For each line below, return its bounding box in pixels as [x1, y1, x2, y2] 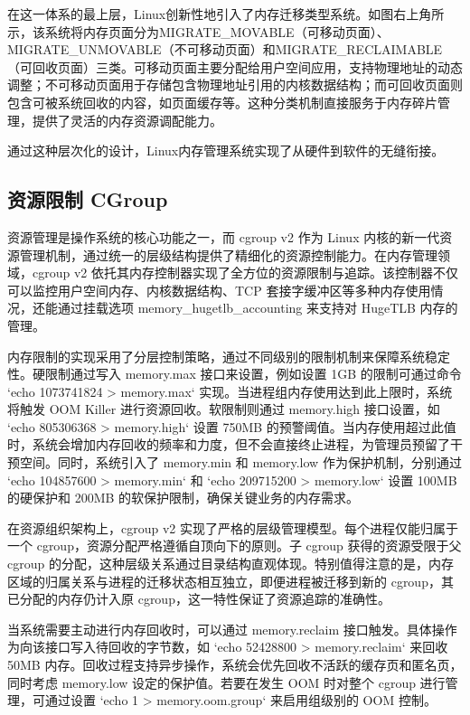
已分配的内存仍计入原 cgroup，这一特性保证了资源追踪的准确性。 [7, 589, 390, 608]
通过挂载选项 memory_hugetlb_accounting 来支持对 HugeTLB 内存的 [57, 298, 458, 317]
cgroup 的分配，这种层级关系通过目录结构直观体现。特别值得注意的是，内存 [7, 554, 454, 573]
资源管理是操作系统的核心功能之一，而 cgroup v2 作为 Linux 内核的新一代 [7, 227, 440, 246]
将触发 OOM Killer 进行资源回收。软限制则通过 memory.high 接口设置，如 [7, 400, 440, 419]
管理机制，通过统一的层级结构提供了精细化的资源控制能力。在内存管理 [19, 245, 437, 264]
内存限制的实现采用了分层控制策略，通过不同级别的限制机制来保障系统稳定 [7, 346, 450, 365]
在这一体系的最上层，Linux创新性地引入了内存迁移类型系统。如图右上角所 [7, 5, 445, 23]
